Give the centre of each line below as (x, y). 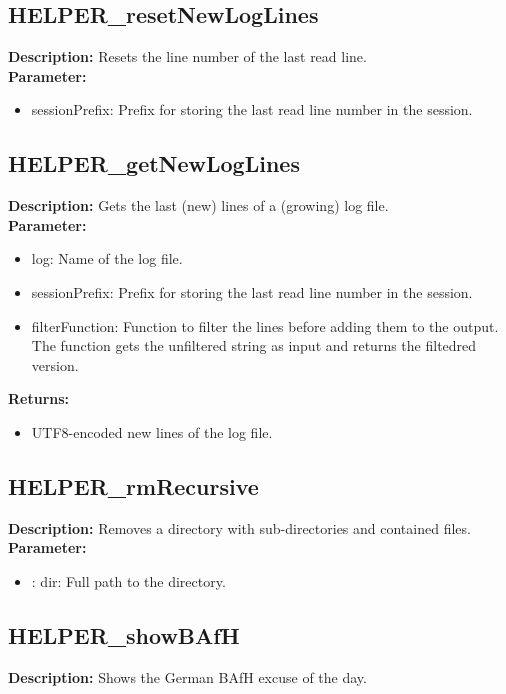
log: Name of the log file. (107, 258)
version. (55, 364)
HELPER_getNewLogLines (154, 163)
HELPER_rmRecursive (133, 485)
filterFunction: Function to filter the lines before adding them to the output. (265, 325)
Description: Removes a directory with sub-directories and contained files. (239, 527)
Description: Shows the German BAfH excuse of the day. (187, 676)
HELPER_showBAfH (124, 634)
